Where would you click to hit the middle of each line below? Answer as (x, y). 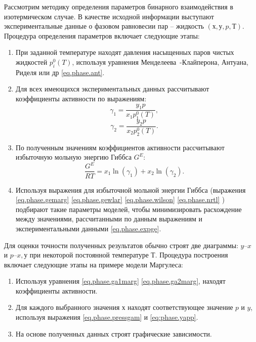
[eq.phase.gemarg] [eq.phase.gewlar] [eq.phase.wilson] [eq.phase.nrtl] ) (120, 199)
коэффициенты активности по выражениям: (81, 98)
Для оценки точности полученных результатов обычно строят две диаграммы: (121, 245)
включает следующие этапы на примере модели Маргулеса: (94, 264)
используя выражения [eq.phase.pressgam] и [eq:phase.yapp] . (107, 317)
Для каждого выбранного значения (67, 307)
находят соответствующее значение (180, 307)
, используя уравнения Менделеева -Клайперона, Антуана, (160, 62)
